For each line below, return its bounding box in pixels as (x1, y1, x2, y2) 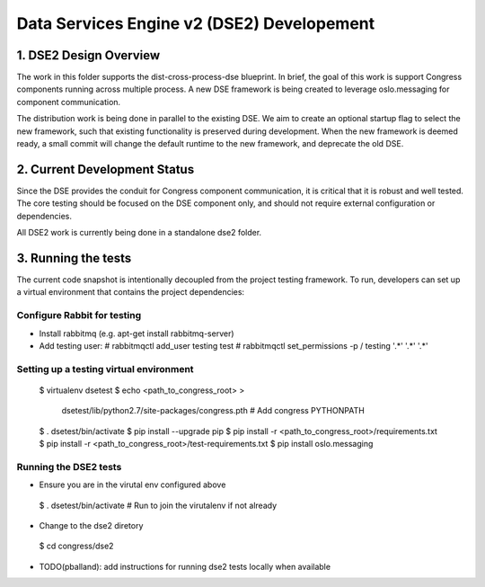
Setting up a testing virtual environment (16, 362, 194, 375)
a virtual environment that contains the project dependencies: (16, 287, 245, 298)
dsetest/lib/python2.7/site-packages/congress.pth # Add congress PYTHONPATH (61, 405, 366, 416)
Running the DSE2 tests (16, 460, 122, 473)
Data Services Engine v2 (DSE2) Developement (16, 13, 375, 33)
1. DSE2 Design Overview (16, 48, 161, 63)
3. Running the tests (16, 250, 132, 265)
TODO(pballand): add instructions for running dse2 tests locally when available (39, 561, 331, 572)
